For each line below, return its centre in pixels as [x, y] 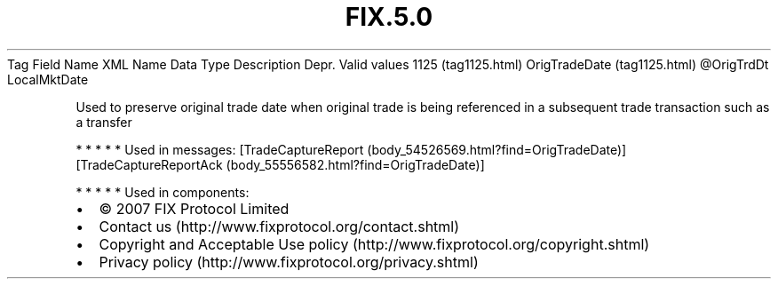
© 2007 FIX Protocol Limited [194, 208]
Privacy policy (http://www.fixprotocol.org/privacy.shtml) [289, 262]
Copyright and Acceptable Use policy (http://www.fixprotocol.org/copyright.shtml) [374, 244]
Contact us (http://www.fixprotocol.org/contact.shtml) [279, 226]
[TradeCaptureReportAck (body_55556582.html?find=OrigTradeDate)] [280, 164]
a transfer [104, 122]
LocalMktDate [48, 79]
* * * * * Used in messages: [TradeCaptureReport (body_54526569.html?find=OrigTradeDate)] [351, 149]
